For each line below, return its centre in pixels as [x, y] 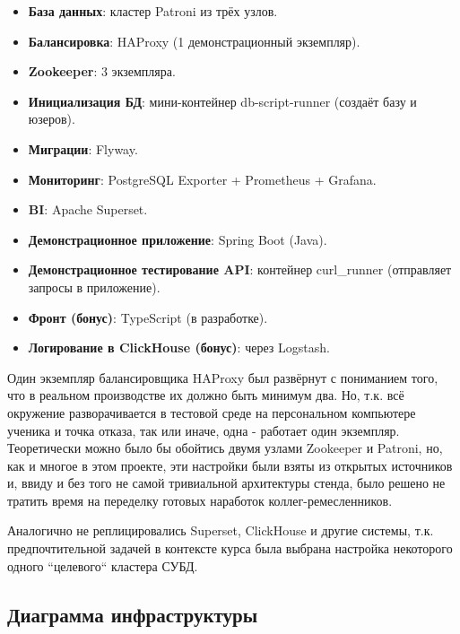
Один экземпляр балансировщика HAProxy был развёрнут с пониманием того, [223, 377]
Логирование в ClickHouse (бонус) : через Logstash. [179, 347]
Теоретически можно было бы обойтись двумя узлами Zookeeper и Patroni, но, [225, 448]
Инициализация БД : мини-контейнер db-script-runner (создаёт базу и [222, 101]
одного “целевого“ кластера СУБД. [103, 565]
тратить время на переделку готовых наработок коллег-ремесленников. [200, 500]
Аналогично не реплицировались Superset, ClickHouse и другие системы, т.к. [221, 530]
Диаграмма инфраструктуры [133, 614]
